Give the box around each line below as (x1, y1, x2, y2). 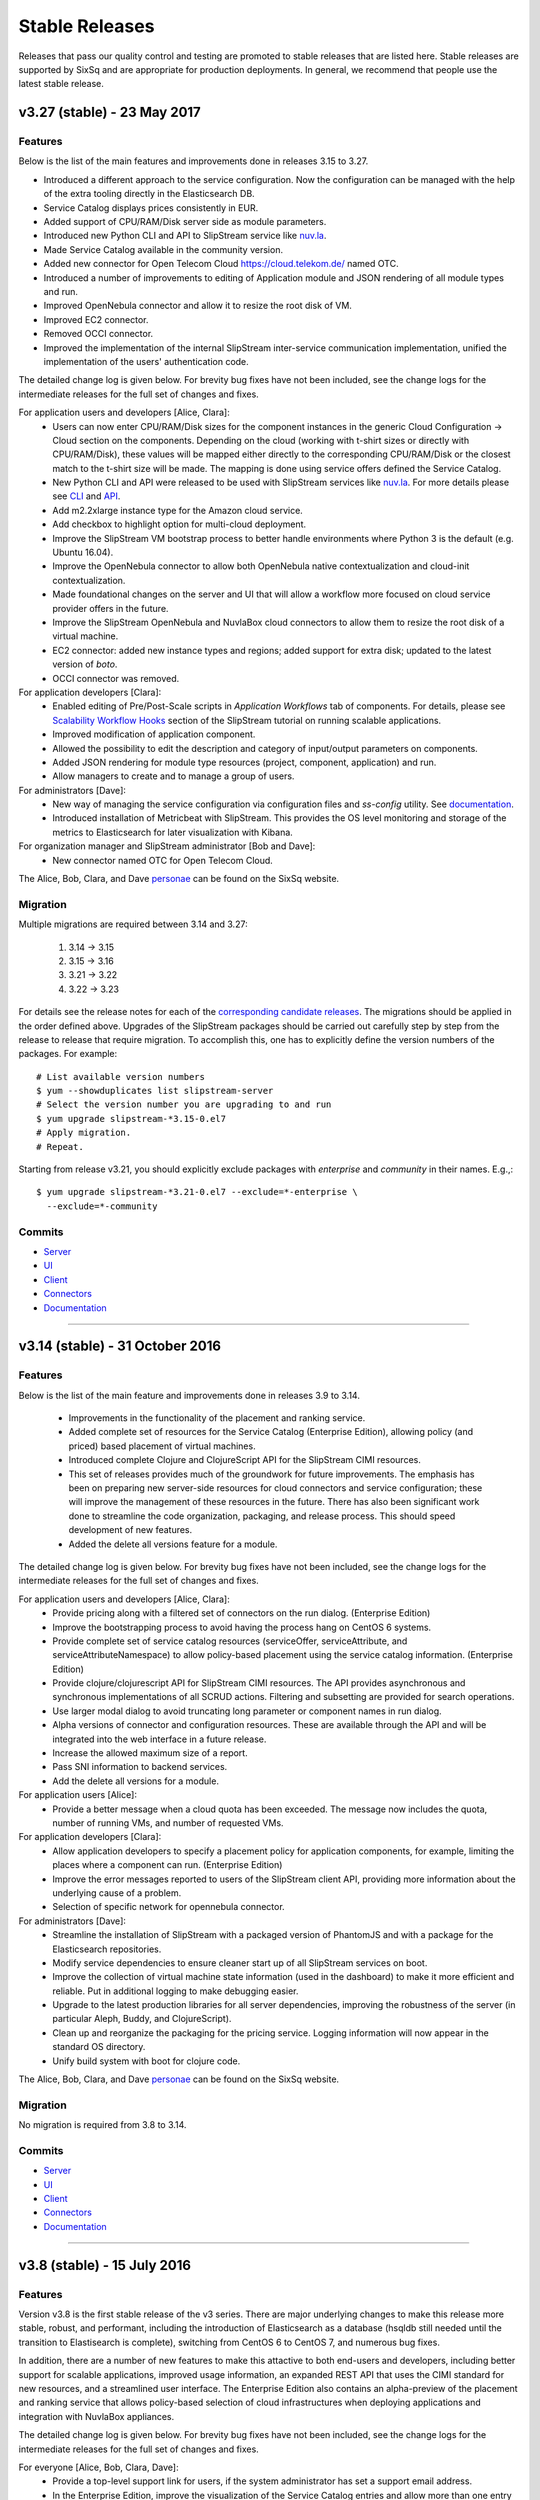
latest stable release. (18, 78, 105, 90)
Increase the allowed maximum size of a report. (52, 1747, 249, 1759)
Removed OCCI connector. (43, 328, 154, 340)
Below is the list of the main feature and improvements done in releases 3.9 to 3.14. (18, 1389, 360, 1401)
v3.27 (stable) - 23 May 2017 (18, 104, 202, 121)
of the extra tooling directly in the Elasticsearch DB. (43, 188, 255, 200)
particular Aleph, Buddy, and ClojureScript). (52, 2013, 232, 2025)
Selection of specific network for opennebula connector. (52, 1901, 285, 1913)
